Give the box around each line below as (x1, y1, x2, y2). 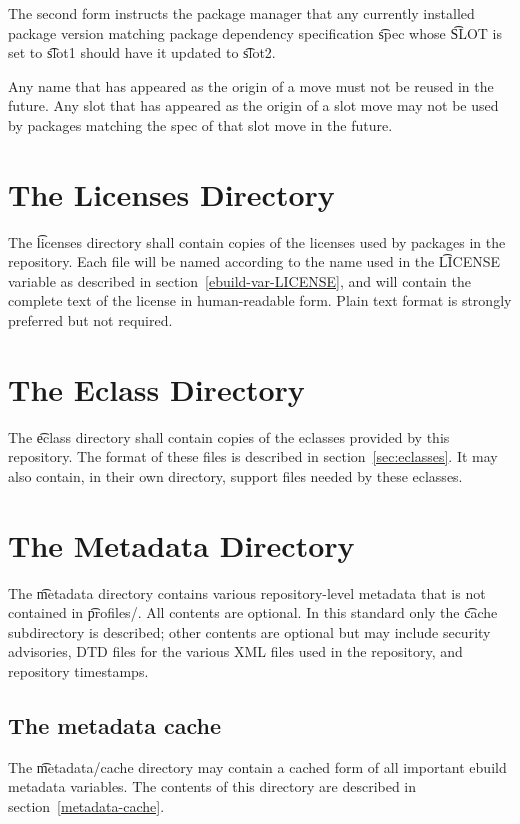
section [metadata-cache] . (8, 796, 165, 817)
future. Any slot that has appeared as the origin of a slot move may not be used (8, 95, 499, 116)
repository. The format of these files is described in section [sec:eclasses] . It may (8, 446, 498, 467)
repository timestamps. (8, 661, 149, 682)
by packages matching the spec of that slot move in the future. (8, 114, 393, 135)
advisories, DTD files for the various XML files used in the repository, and (8, 641, 463, 662)
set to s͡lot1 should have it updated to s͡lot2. (8, 42, 276, 63)
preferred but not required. (8, 310, 173, 331)
